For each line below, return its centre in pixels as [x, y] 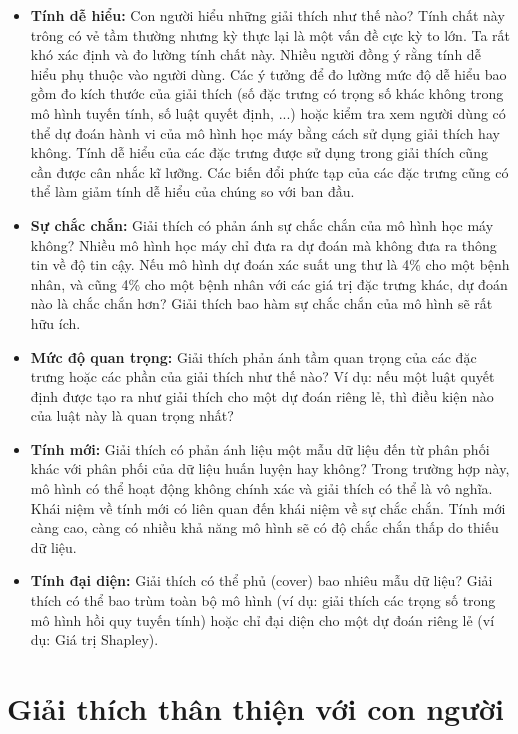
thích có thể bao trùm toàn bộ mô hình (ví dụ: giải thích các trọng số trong [263, 600]
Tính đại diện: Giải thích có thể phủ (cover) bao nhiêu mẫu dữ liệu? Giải [261, 580]
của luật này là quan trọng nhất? [132, 415]
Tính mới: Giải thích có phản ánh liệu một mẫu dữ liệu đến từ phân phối [260, 448]
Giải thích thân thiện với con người [256, 708]
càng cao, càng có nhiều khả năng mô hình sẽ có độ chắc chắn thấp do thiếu [264, 527]
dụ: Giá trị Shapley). [94, 639]
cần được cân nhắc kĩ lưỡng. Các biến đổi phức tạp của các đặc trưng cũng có [269, 171]
